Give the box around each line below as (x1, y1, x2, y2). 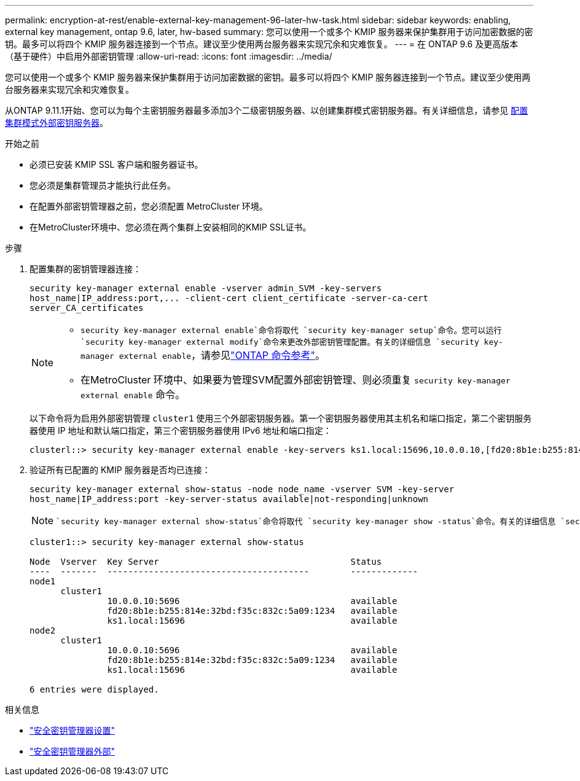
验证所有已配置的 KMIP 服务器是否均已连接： (29, 465, 211, 475)
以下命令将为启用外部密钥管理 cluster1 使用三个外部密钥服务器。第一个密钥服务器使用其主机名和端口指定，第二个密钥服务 (29, 413, 532, 423)
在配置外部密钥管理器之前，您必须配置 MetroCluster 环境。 (29, 201, 268, 211)
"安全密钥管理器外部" (29, 746, 116, 756)
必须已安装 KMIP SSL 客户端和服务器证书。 (29, 159, 203, 170)
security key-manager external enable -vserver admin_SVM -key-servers (29, 283, 382, 293)
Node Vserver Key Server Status (29, 557, 382, 567)
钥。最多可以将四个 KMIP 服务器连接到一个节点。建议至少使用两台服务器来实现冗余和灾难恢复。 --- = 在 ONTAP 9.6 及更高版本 (5, 39, 519, 49)
